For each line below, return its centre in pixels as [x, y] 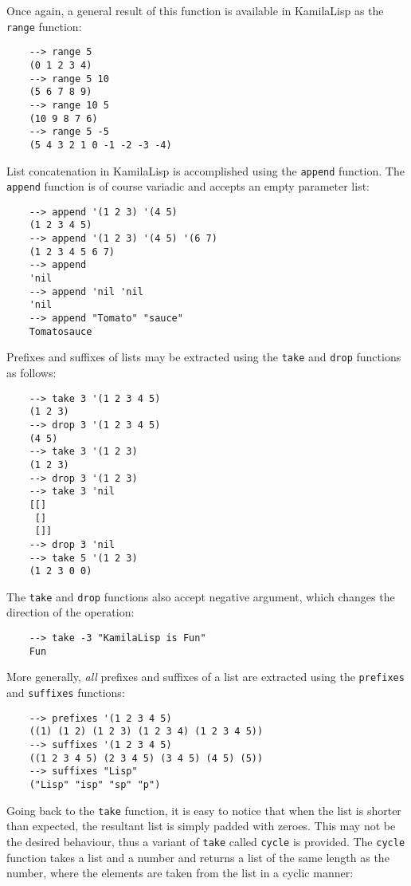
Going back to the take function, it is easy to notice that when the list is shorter [204, 810]
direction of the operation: [70, 612]
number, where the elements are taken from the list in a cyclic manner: [180, 873]
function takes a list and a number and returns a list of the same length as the [198, 857]
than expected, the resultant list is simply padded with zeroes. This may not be [201, 826]
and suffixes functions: [66, 693]
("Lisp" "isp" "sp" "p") [95, 784]
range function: [44, 26]
